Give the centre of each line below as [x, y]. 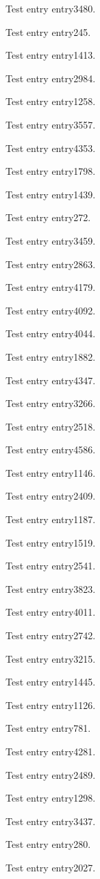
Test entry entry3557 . [51, 124]
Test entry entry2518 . [51, 426]
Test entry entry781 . [48, 728]
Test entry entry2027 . [51, 867]
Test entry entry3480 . [51, 8]
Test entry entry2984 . [51, 78]
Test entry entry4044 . [51, 333]
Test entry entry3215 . [51, 658]
